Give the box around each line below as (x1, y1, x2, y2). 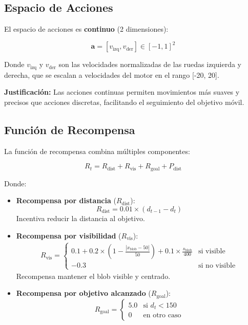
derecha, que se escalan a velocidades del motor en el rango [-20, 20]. (4, 69, 219, 80)
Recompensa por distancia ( (16, 195, 116, 206)
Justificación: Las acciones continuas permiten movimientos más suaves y (4, 86, 240, 97)
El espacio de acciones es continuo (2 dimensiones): (4, 24, 169, 34)
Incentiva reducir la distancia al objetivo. (16, 212, 145, 223)
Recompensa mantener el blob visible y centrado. (16, 270, 171, 281)
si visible (198, 248, 225, 255)
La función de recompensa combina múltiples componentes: (4, 145, 190, 156)
